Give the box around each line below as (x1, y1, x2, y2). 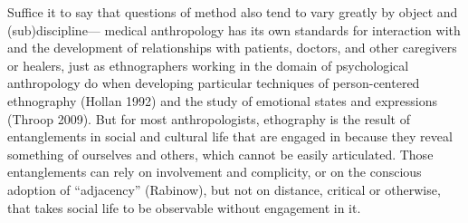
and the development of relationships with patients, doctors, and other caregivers (7, 38, 457, 57)
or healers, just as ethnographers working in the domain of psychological (7, 55, 409, 74)
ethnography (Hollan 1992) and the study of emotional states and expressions (7, 91, 438, 110)
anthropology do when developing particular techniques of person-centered (7, 73, 420, 92)
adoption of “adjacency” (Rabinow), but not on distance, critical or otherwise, (7, 179, 441, 199)
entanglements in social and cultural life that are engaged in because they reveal (7, 127, 453, 146)
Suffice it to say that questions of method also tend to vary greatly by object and (7, 3, 458, 21)
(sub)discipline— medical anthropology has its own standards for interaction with (7, 20, 461, 39)
